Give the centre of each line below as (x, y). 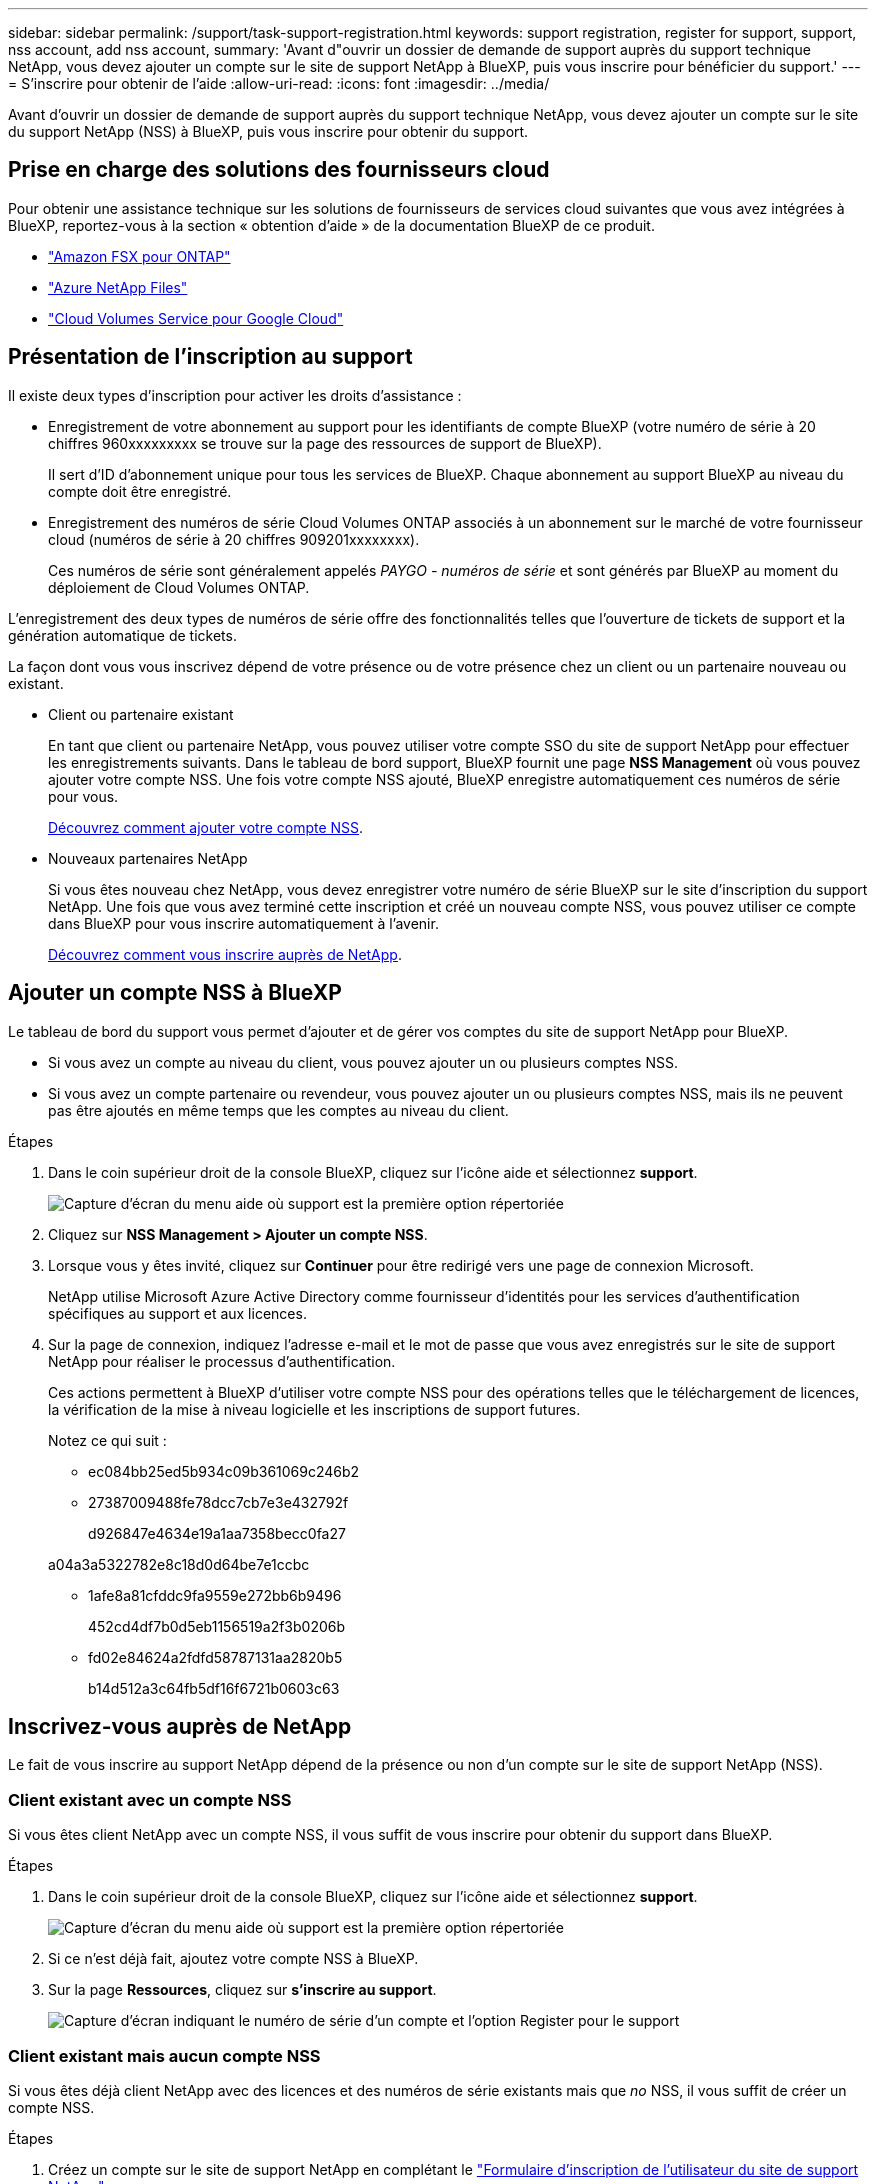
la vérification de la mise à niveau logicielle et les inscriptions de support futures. (314, 1409)
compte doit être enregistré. (140, 491)
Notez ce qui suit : (107, 1440)
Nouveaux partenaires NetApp (148, 858)
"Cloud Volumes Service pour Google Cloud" (196, 318)
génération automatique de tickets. (122, 635)
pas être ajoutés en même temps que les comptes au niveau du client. (278, 1110)
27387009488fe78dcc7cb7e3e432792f (218, 1502)
